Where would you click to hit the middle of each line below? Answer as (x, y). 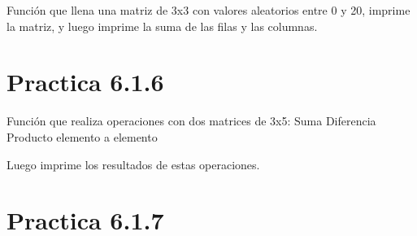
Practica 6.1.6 (85, 82)
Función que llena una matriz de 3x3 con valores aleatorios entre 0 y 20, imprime (208, 10)
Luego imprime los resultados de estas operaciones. (133, 164)
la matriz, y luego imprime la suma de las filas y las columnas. (162, 26)
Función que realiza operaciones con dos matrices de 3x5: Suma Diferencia (191, 121)
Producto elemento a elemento (82, 136)
